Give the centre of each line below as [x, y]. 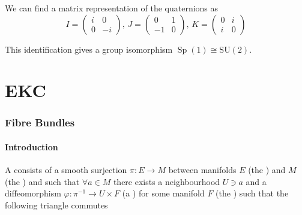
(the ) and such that [42, 181]
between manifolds [202, 170]
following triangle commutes [56, 205]
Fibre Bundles [40, 122]
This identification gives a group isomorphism [89, 49]
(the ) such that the [252, 193]
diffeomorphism [33, 193]
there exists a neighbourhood [167, 181]
